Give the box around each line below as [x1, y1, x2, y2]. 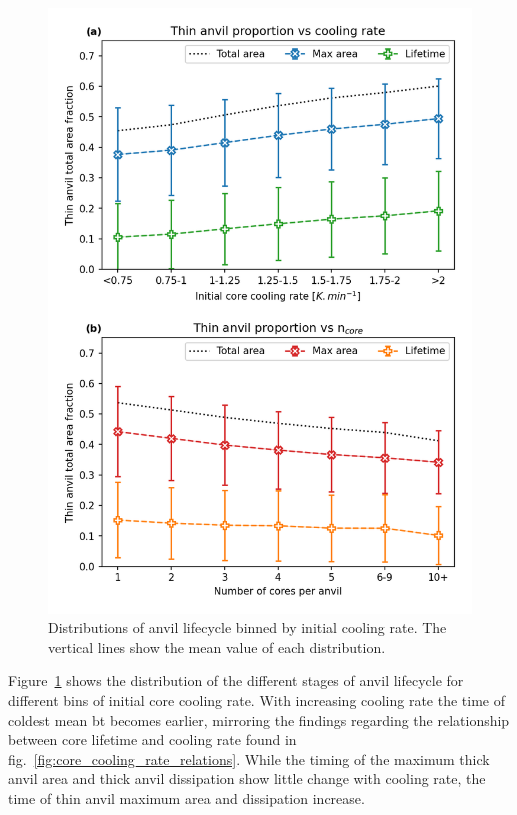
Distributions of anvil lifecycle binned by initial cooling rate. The [48, 617, 447, 638]
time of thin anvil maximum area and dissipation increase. [8, 787, 365, 808]
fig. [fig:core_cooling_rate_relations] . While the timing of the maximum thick [8, 748, 490, 769]
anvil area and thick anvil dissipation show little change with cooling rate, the [8, 768, 486, 789]
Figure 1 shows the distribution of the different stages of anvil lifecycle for [8, 670, 464, 691]
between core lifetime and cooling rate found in [8, 729, 297, 750]
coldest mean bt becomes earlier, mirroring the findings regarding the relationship [8, 709, 510, 730]
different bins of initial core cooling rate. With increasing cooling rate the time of [8, 689, 505, 710]
